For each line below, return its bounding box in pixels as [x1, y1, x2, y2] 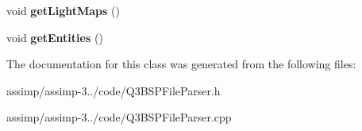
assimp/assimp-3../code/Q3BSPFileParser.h [6, 82, 221, 98]
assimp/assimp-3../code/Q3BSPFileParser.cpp [6, 109, 232, 125]
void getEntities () [6, 29, 103, 45]
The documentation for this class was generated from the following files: [6, 56, 356, 72]
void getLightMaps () [6, 2, 120, 18]
